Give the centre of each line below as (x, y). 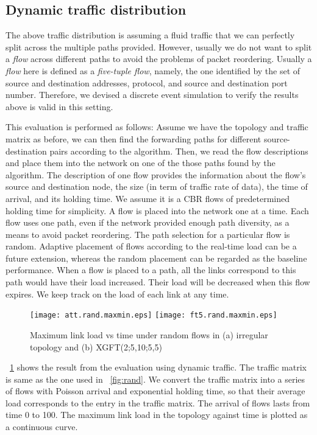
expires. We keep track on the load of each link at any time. (117, 294)
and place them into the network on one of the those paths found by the (141, 163)
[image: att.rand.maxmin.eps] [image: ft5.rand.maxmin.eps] (154, 315)
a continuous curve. (42, 427)
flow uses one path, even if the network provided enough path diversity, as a (148, 222)
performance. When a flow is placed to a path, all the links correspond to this (151, 270)
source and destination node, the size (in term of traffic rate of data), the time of (157, 186)
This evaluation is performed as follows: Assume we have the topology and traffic (157, 127)
